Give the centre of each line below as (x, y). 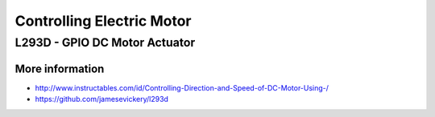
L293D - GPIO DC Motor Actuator (105, 42)
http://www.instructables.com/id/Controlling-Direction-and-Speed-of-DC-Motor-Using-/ (182, 87)
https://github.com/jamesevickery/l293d (102, 99)
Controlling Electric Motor (104, 21)
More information (60, 69)
